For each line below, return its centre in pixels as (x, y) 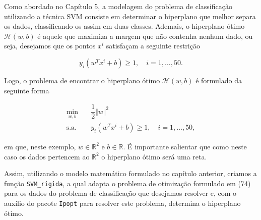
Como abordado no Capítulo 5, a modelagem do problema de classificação (118, 6)
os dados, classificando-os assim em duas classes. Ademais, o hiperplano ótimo (124, 26)
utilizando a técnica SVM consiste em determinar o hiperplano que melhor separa (130, 16)
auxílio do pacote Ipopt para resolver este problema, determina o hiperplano (122, 203)
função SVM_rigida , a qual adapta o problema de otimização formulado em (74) (127, 183)
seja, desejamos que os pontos (50, 46)
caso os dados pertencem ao (47, 156)
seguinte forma (27, 90)
